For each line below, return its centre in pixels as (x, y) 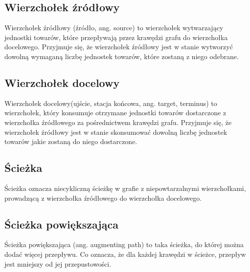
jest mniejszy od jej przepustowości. (58, 263)
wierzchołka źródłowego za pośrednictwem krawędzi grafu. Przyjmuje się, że (118, 122)
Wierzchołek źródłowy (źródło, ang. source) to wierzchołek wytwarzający (114, 28)
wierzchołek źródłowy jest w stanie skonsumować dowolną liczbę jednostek (116, 132)
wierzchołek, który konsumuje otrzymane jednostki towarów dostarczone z (115, 113)
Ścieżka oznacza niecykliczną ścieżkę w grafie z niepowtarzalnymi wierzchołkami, (125, 188)
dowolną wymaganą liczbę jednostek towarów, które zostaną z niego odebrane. (122, 56)
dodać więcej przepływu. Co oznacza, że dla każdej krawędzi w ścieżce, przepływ (125, 254)
